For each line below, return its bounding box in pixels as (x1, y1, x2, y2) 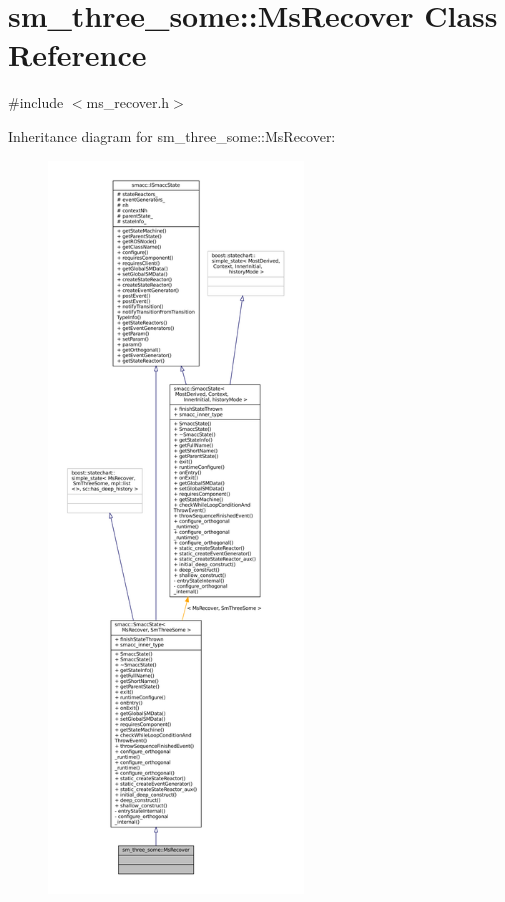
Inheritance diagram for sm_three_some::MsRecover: (8, 125, 336, 146)
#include (8, 92, 64, 113)
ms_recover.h (86, 92, 170, 113)
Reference (8, 34, 147, 75)
